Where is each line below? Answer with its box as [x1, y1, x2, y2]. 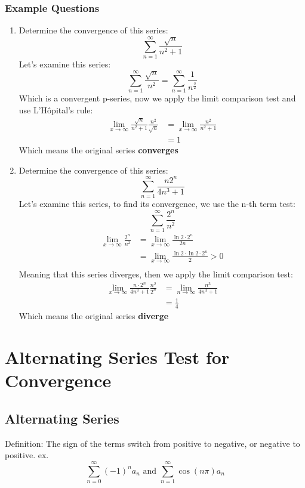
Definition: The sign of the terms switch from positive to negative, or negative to [5, 437, 300, 449]
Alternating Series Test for [5, 345, 230, 369]
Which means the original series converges [19, 143, 178, 156]
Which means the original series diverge [19, 310, 169, 322]
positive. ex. [5, 449, 49, 461]
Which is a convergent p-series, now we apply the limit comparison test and [19, 92, 296, 104]
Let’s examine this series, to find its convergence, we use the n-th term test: [19, 197, 295, 210]
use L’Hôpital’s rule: [19, 103, 93, 116]
